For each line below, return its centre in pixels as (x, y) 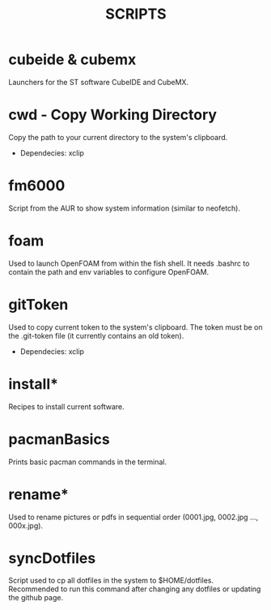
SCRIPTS (136, 14)
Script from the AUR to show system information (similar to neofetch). (125, 208)
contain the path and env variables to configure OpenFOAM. (109, 271)
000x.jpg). (25, 525)
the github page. (36, 598)
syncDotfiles (52, 558)
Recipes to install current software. (67, 407)
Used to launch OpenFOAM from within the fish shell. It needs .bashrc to (129, 263)
